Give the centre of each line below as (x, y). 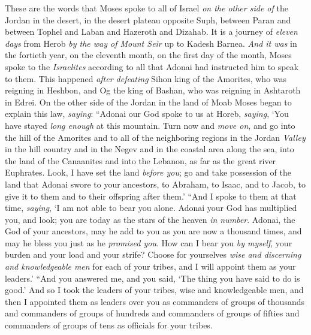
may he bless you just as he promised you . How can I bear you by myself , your (149, 242)
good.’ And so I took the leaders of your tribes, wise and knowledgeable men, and (154, 290)
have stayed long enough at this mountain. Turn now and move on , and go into (150, 125)
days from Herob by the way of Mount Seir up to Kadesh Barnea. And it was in (151, 43)
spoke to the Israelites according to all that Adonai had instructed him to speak (152, 66)
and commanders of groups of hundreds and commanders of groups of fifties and (152, 313)
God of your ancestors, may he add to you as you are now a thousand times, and (153, 231)
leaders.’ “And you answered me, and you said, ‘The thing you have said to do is (153, 278)
